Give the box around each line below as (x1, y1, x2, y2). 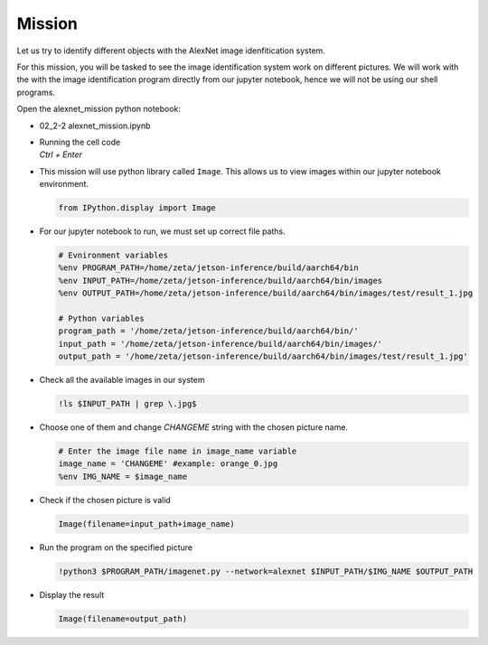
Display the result (39, 589, 105, 600)
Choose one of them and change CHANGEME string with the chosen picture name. (39, 422, 348, 433)
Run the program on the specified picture (39, 542, 193, 553)
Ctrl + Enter (39, 149, 83, 160)
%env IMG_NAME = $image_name (58, 471, 188, 481)
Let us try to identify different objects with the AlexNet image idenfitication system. (16, 45, 325, 56)
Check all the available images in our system (39, 375, 205, 386)
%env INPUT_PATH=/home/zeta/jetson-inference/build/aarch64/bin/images (58, 276, 383, 285)
